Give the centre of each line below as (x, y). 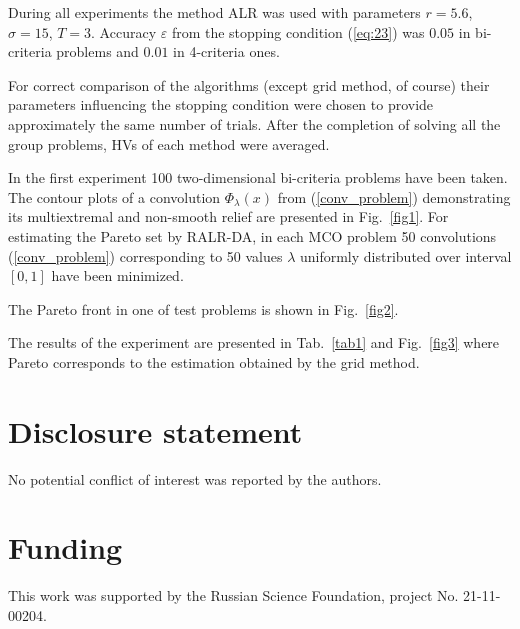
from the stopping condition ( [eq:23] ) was (298, 31)
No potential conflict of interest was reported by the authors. (195, 478)
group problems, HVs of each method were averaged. (169, 143)
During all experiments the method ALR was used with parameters (214, 12)
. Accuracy (124, 31)
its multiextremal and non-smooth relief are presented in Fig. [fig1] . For (228, 216)
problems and (97, 51)
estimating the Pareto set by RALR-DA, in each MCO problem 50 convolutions (252, 235)
